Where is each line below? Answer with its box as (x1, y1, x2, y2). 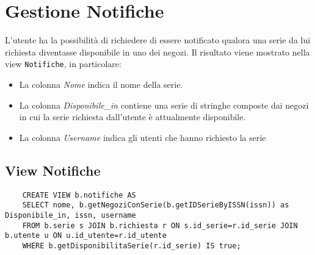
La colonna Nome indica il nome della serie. (19, 77, 183, 90)
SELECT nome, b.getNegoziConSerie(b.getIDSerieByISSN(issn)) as (22, 201, 289, 210)
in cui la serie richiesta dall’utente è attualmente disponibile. (19, 110, 246, 123)
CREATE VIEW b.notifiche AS (22, 190, 136, 199)
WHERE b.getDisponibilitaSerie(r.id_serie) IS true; (22, 241, 241, 250)
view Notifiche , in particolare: (5, 57, 121, 70)
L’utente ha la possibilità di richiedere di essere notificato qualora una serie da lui (5, 34, 311, 46)
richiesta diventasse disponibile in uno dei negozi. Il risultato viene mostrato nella (5, 45, 310, 58)
